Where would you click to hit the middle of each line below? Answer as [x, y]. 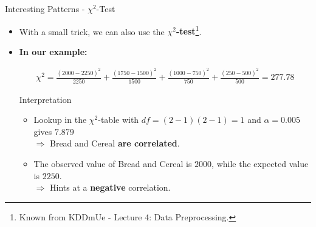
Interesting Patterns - [45, 8]
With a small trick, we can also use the [92, 31]
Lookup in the [60, 120]
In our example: [53, 51]
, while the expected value [260, 164]
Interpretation [45, 99]
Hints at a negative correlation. [110, 187]
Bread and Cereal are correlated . [115, 143]
